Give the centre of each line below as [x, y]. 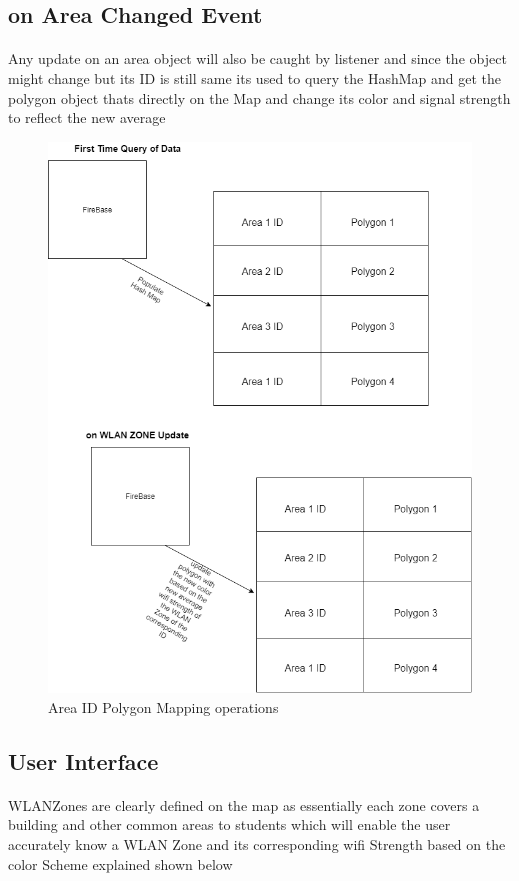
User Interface [83, 760]
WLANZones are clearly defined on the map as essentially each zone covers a [244, 804]
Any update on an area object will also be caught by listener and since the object [257, 58]
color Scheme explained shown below [120, 863]
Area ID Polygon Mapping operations [163, 706]
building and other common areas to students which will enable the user [229, 824]
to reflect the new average [87, 117]
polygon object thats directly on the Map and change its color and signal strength [259, 97]
